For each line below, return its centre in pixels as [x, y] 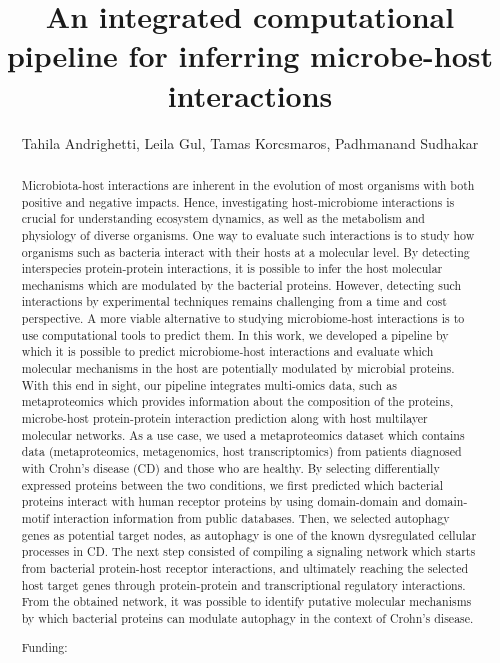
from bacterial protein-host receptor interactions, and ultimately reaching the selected [245, 567]
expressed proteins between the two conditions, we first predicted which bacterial [232, 484]
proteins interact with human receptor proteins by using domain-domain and [221, 501]
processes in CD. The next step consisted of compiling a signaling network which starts [248, 551]
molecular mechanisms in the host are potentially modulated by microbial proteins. [238, 368]
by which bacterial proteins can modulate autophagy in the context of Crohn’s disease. [247, 617]
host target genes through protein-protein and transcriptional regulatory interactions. [243, 584]
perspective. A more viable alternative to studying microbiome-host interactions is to [243, 318]
